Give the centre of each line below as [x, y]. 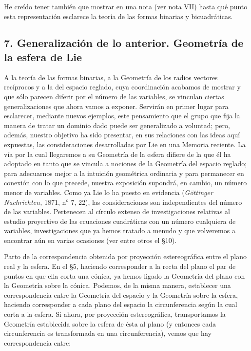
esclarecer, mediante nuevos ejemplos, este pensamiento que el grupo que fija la [122, 116]
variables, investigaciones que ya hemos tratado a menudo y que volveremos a [120, 230]
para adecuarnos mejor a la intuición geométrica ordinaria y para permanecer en [124, 173]
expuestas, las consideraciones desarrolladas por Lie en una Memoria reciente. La [125, 144]
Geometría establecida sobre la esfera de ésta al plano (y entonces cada [110, 323]
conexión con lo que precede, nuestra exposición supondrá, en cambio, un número [125, 183]
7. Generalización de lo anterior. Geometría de [124, 42]
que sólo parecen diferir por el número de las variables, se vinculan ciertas [114, 96]
